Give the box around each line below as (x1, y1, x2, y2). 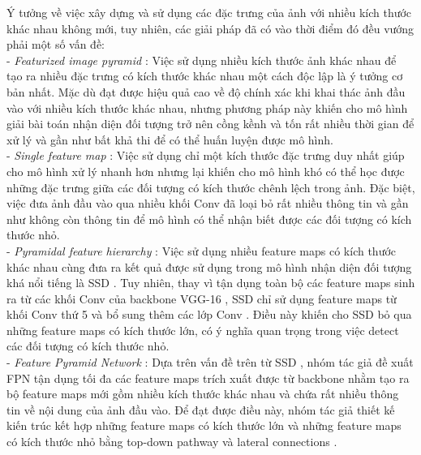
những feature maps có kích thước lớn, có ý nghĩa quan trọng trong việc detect (6, 321, 399, 338)
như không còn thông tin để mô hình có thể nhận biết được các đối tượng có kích (6, 210, 412, 227)
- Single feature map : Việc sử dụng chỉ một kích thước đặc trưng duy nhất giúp (6, 147, 405, 164)
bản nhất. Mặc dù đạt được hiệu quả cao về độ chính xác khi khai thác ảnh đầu (6, 83, 406, 100)
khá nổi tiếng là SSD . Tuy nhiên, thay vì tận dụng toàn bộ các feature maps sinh (6, 274, 415, 291)
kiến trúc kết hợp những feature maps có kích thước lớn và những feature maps (6, 417, 402, 434)
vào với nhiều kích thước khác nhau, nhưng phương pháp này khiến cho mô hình (6, 99, 408, 116)
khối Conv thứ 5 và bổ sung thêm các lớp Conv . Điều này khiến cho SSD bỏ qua (6, 306, 412, 323)
